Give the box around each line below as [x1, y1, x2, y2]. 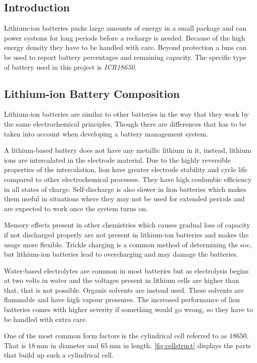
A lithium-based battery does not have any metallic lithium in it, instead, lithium [4, 145, 252, 155]
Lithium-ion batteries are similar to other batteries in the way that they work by [4, 109, 249, 119]
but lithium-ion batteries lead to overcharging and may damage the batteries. [4, 249, 238, 259]
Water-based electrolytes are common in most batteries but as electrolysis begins [4, 265, 249, 275]
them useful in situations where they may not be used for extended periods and [4, 193, 245, 204]
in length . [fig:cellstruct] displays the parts [123, 340, 251, 350]
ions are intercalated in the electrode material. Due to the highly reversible [4, 154, 231, 165]
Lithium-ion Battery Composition [4, 86, 180, 101]
